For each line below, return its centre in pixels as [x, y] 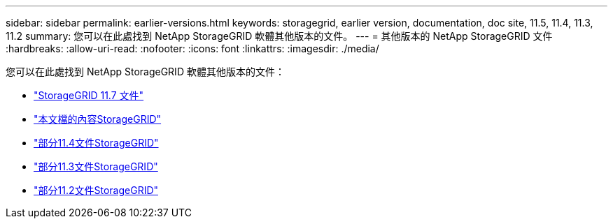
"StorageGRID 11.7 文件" [89, 95]
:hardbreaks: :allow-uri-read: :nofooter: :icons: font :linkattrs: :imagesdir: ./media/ [192, 48]
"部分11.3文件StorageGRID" [96, 166]
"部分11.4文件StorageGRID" [96, 143]
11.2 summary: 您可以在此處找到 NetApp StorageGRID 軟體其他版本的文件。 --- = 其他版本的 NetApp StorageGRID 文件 [279, 36]
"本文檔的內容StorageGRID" [98, 119]
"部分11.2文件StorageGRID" [96, 190]
